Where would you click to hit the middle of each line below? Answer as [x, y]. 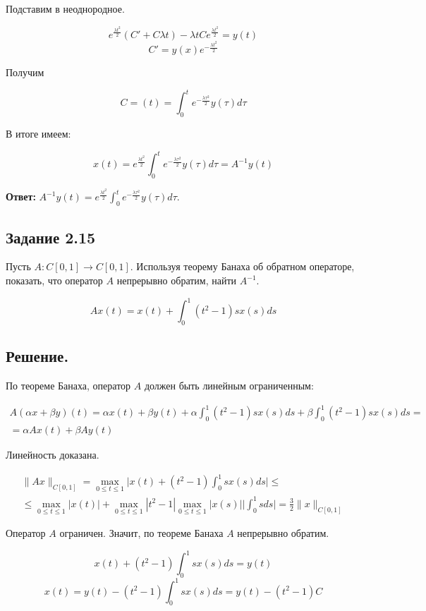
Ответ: [21, 196]
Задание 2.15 [51, 237]
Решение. [37, 356]
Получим [25, 72]
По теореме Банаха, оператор [68, 386]
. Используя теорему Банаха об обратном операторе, [242, 266]
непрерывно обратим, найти [177, 280]
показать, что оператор [54, 280]
